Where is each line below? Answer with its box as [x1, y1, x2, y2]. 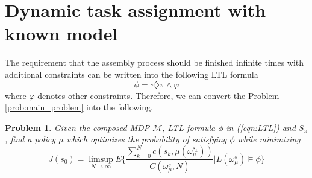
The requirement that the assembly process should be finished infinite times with [5, 56, 304, 69]
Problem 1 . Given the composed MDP [5, 121, 150, 133]
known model [5, 21, 118, 46]
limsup [89, 154, 113, 164]
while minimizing [237, 133, 301, 145]
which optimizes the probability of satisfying [66, 133, 227, 145]
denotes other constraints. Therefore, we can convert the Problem [37, 89, 279, 101]
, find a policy [5, 133, 56, 145]
